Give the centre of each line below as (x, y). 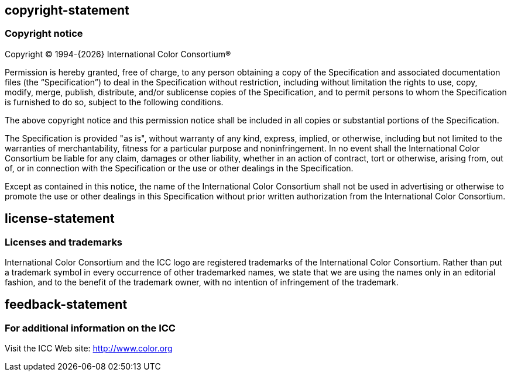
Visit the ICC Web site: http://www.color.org (89, 349)
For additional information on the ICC (90, 328)
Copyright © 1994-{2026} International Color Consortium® (118, 54)
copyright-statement (67, 10)
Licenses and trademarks (64, 242)
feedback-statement (66, 305)
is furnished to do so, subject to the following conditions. (114, 102)
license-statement (60, 219)
